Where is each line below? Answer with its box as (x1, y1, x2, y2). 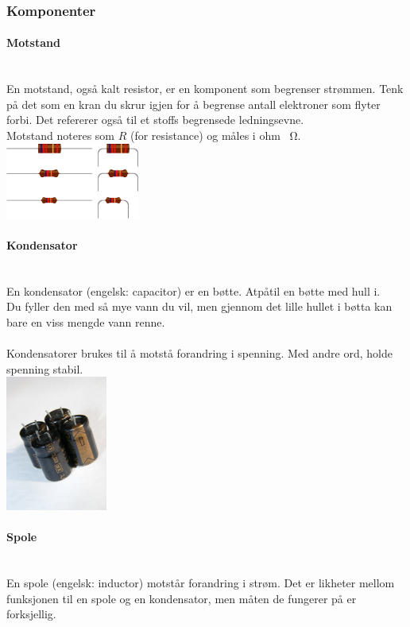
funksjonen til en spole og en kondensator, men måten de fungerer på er (6, 590, 357, 606)
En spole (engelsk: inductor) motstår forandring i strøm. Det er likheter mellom (6, 575, 395, 591)
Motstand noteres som (6, 127, 114, 144)
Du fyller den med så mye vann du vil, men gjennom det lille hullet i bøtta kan (6, 298, 393, 315)
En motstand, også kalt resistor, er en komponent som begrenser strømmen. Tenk (6, 80, 404, 97)
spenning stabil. (6, 360, 83, 377)
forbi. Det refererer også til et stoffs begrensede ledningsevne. (6, 111, 304, 128)
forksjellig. (6, 606, 56, 622)
